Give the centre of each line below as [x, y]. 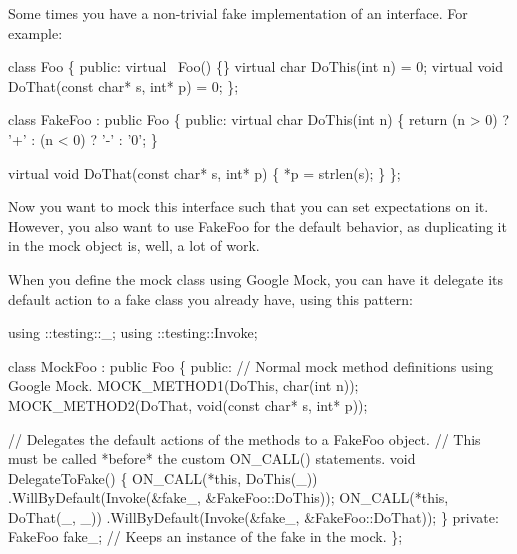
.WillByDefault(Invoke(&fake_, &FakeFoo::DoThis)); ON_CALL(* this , [228, 497]
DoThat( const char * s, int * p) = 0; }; [123, 85]
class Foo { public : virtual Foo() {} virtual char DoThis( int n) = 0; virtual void [256, 66]
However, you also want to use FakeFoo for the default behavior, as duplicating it [257, 225]
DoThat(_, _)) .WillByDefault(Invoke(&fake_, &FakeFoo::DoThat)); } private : [253, 516]
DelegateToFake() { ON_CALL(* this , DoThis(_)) [163, 477]
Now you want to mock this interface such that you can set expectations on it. [248, 206]
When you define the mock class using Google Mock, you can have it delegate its [256, 278]
